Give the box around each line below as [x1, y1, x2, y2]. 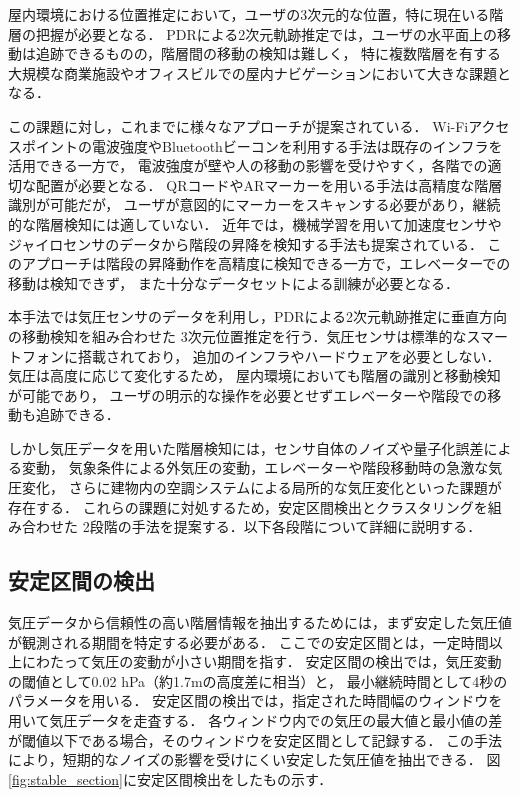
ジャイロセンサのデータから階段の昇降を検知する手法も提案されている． [8, 233, 483, 254]
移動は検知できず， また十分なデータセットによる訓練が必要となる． [8, 272, 460, 293]
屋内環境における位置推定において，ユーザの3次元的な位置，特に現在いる [8, 4, 490, 24]
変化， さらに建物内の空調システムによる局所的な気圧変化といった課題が [21, 477, 502, 498]
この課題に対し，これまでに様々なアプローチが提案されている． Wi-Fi [8, 115, 469, 136]
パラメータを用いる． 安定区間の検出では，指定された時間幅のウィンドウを [8, 690, 503, 711]
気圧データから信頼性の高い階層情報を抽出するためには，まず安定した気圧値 [8, 612, 512, 633]
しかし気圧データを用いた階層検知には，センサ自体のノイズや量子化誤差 [8, 437, 484, 458]
